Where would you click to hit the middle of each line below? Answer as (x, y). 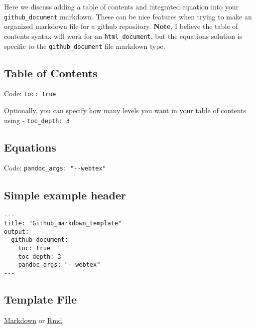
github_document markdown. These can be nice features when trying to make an (128, 16)
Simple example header (65, 195)
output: (17, 232)
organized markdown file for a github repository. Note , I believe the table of (121, 26)
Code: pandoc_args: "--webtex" (55, 168)
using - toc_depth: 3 (37, 120)
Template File (40, 299)
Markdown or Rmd (33, 320)
